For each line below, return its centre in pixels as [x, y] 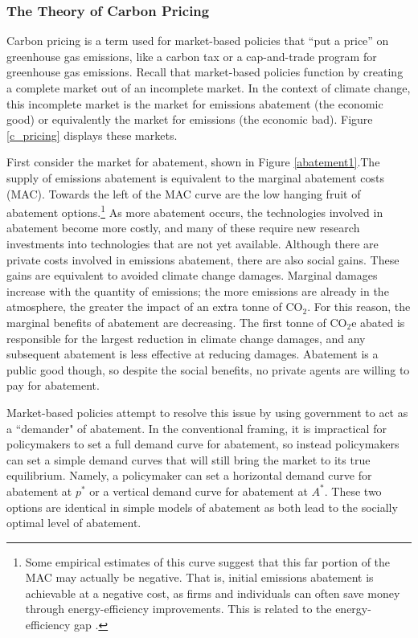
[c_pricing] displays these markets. [92, 135]
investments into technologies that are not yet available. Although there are [193, 243]
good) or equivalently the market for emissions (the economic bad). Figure [190, 119]
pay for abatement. [53, 385]
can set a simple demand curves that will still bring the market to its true [189, 459]
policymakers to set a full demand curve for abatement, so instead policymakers [203, 444]
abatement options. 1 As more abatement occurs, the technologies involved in [195, 211]
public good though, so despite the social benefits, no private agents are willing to [208, 369]
